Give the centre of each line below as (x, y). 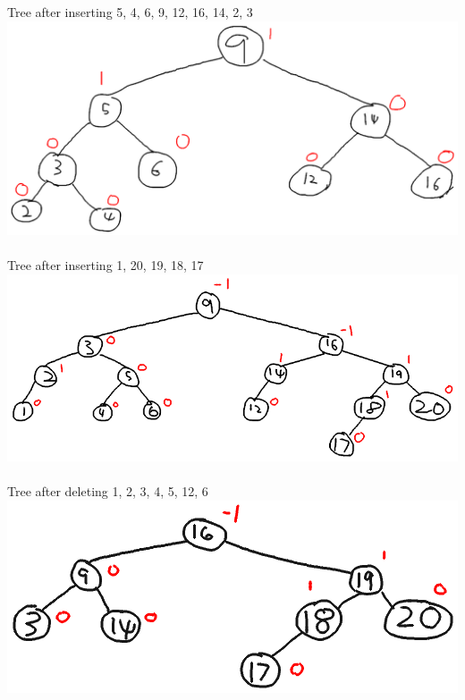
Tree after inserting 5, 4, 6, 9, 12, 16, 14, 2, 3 (130, 12)
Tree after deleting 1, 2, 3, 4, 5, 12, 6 (108, 490)
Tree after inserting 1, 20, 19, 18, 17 (106, 264)
